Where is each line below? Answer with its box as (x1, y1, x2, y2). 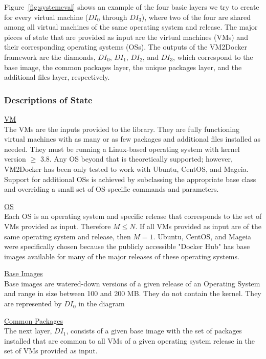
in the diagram (78, 298, 125, 309)
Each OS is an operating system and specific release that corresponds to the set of (4, 211, 262, 221)
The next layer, (4, 325, 52, 336)
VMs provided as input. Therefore (4, 220, 111, 231)
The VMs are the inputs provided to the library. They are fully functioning (4, 123, 240, 134)
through (102, 11, 127, 22)
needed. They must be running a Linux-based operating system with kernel (4, 143, 240, 154)
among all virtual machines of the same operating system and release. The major (4, 21, 258, 32)
